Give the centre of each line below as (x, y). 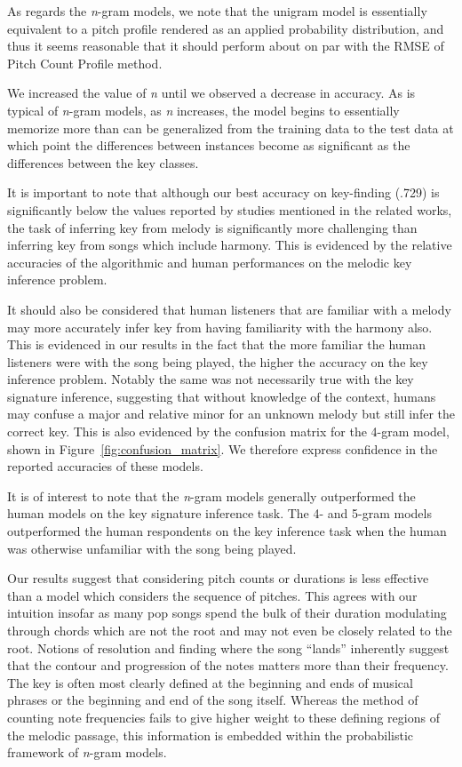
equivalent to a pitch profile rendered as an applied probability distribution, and (226, 28)
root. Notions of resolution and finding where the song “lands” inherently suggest (228, 647)
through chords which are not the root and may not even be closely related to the (230, 630)
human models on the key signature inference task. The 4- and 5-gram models (219, 513)
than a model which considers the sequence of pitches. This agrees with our (212, 595)
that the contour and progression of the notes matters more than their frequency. (228, 665)
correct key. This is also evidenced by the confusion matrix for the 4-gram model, (228, 431)
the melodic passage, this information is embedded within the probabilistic (211, 735)
